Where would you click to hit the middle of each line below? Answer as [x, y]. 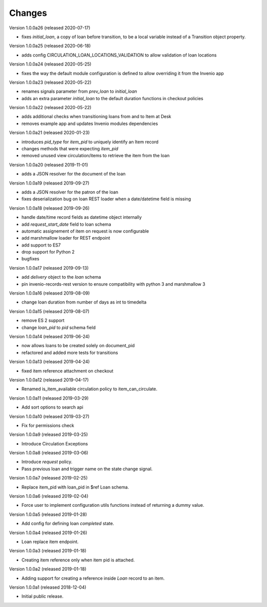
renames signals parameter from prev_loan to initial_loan [79, 91]
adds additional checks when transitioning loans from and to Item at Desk [96, 117]
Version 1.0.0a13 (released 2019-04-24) [49, 362]
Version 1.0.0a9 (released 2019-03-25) [49, 434]
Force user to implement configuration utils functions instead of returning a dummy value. [113, 505]
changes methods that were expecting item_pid [70, 149]
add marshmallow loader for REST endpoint [66, 238]
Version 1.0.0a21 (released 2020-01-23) [49, 133]
